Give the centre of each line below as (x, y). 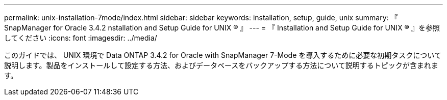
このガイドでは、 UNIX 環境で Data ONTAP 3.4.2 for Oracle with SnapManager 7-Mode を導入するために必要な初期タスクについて (223, 55)
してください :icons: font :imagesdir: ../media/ (81, 38)
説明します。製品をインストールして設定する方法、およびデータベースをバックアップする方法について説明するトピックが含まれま (221, 65)
